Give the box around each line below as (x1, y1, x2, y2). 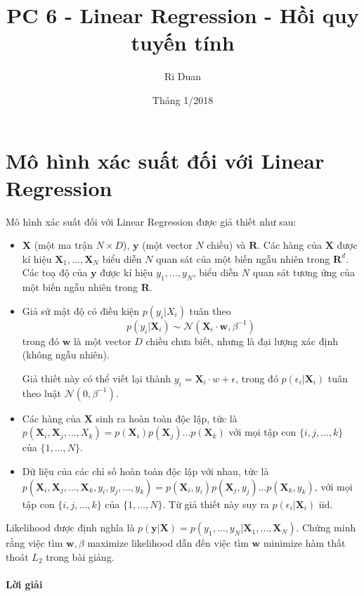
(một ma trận (34, 238, 93, 252)
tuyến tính (131, 28, 235, 57)
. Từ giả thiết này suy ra (162, 496, 269, 511)
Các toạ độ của (22, 265, 88, 280)
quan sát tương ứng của (252, 265, 355, 280)
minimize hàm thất (263, 536, 346, 550)
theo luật (22, 385, 62, 400)
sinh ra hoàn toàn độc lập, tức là (96, 410, 238, 425)
